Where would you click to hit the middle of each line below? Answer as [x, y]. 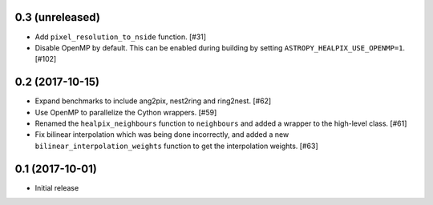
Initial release [57, 187]
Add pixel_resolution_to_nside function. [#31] [121, 37]
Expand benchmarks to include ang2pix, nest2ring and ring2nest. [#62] [153, 101]
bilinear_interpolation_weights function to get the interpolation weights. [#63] [176, 146]
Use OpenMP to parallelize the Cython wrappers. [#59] [126, 112]
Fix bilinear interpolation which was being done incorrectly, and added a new [162, 135]
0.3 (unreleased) [57, 17]
